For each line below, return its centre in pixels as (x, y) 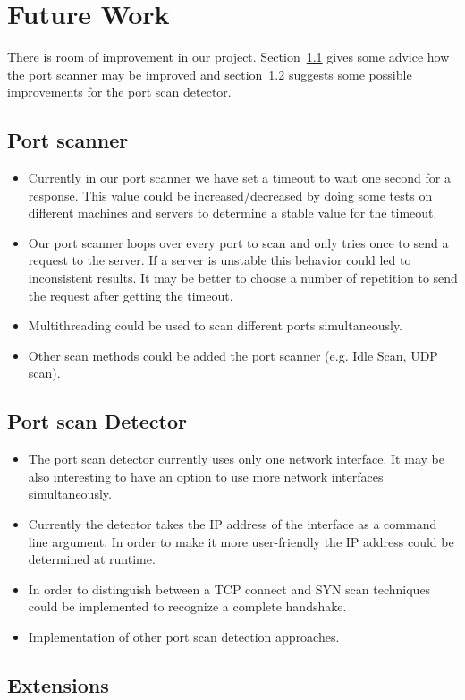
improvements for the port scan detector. (119, 92)
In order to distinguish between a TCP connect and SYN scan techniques (229, 589)
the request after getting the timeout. (131, 295)
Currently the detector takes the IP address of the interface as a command (232, 524)
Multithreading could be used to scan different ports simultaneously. (216, 325)
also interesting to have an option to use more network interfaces (206, 476)
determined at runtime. (92, 559)
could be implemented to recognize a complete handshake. (187, 606)
